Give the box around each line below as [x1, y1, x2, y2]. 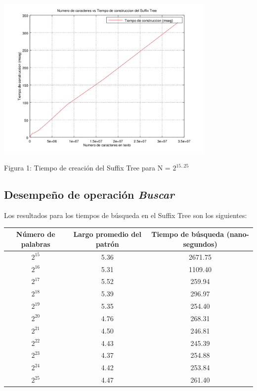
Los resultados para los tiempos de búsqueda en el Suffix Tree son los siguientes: [4, 210, 247, 221]
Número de [16, 229, 55, 239]
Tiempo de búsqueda [151, 229, 224, 239]
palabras [21, 238, 50, 249]
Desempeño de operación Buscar [4, 187, 174, 202]
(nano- [226, 229, 249, 239]
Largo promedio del [73, 229, 142, 239]
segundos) [183, 238, 217, 249]
